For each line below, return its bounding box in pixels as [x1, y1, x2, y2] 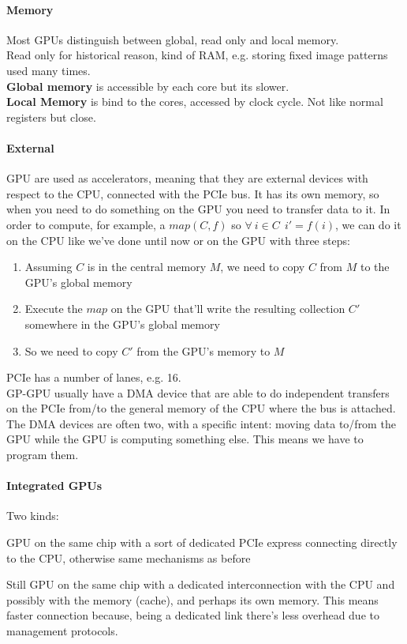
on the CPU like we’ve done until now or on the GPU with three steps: [6, 232, 350, 248]
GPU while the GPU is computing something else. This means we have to [6, 431, 364, 447]
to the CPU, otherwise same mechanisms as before [6, 549, 251, 566]
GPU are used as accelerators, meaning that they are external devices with [6, 170, 368, 186]
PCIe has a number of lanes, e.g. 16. [6, 369, 181, 386]
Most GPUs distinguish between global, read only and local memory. [6, 31, 339, 47]
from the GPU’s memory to [136, 342, 271, 359]
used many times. [6, 62, 91, 78]
